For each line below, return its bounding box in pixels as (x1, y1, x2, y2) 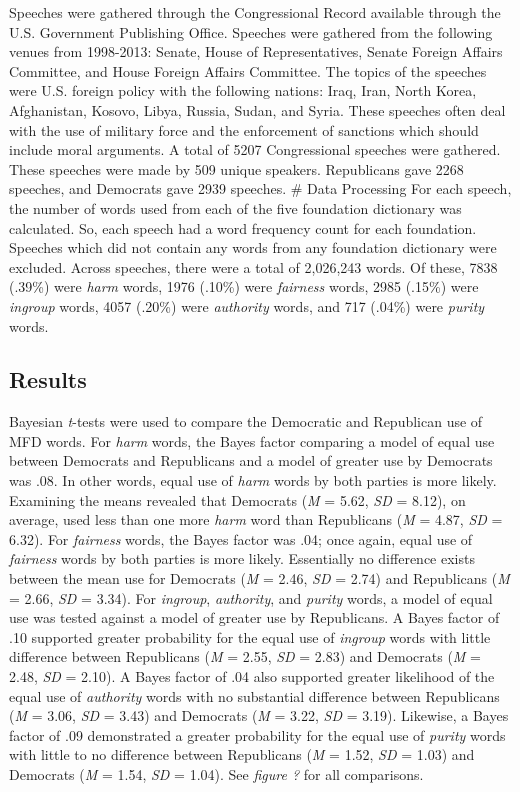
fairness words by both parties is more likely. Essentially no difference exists (9, 548, 475, 569)
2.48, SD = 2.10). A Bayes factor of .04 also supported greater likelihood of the (9, 666, 495, 687)
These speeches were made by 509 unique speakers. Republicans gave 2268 (9, 158, 464, 179)
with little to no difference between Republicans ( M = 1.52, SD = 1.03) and (9, 744, 475, 765)
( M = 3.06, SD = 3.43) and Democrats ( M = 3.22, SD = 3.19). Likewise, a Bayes (9, 705, 509, 726)
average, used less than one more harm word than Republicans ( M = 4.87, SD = (9, 509, 503, 530)
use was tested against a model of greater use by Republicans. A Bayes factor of (9, 607, 500, 628)
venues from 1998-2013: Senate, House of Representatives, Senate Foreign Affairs (9, 41, 503, 62)
